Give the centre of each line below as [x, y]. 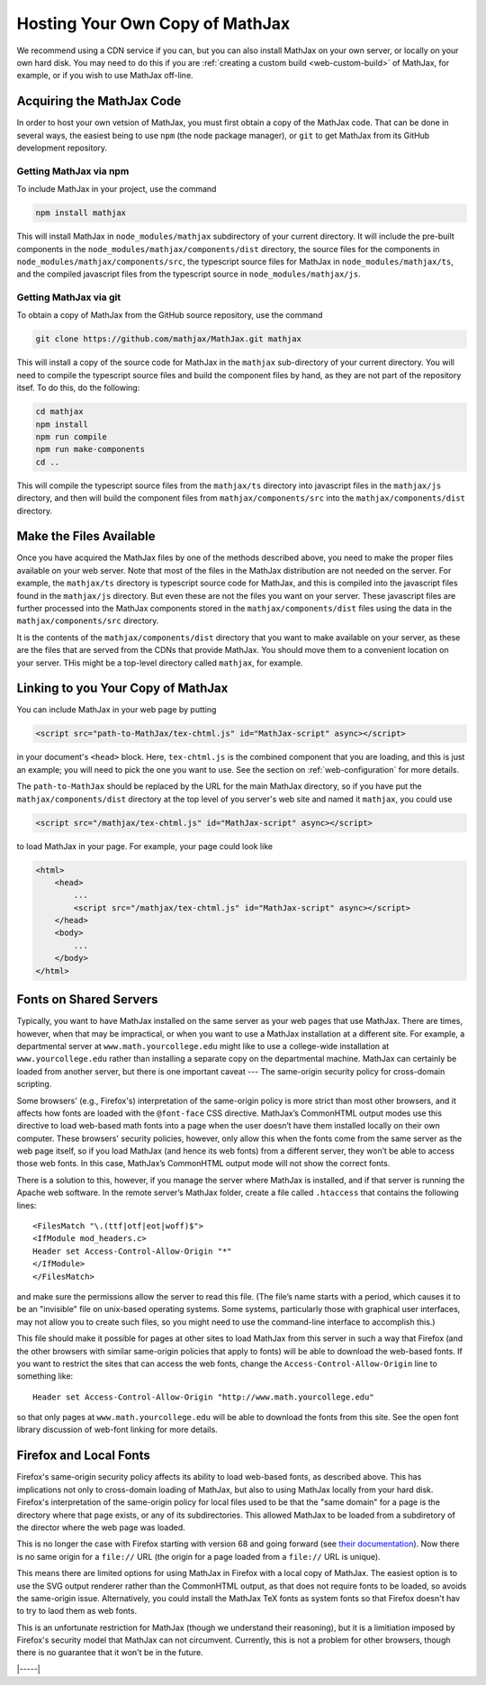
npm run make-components [90, 449]
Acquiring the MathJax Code [99, 101]
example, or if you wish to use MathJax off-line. [105, 76]
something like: [45, 1376]
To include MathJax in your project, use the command [117, 189]
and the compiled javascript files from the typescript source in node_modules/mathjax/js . [189, 274]
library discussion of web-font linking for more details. [117, 1430]
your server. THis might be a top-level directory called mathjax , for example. [160, 663]
